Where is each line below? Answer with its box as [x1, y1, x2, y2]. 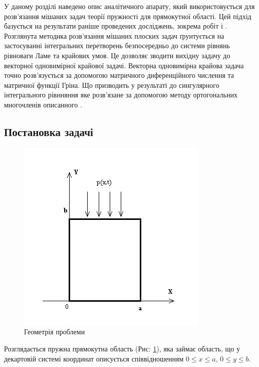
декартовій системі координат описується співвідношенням [4, 353, 184, 363]
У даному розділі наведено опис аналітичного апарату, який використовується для [4, 1, 255, 11]
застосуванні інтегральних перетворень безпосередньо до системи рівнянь [4, 40, 230, 51]
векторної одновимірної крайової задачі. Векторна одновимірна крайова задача [4, 60, 244, 70]
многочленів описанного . [4, 99, 82, 109]
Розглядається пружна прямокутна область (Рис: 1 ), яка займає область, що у [4, 343, 240, 353]
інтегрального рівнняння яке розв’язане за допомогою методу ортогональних [4, 89, 237, 100]
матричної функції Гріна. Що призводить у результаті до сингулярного [4, 79, 219, 90]
